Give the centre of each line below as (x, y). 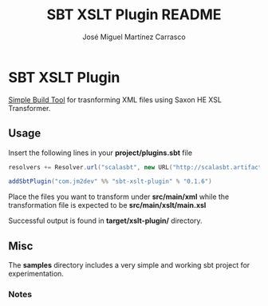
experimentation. (36, 274)
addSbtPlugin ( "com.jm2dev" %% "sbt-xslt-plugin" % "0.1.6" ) (110, 181)
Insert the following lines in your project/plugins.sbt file (100, 153)
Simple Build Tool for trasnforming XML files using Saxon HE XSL (115, 99)
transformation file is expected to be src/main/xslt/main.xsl (107, 205)
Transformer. (30, 108)
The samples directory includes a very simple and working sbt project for (129, 265)
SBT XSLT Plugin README (134, 15)
